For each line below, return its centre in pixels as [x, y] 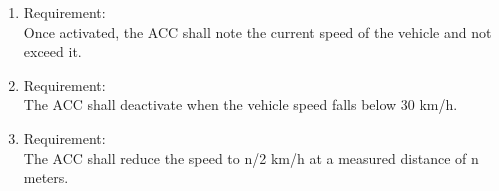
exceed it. [52, 51]
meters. [46, 177]
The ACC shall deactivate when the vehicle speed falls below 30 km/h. [240, 104]
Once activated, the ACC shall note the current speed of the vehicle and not [257, 31]
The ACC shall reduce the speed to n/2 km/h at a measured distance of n [251, 157]
